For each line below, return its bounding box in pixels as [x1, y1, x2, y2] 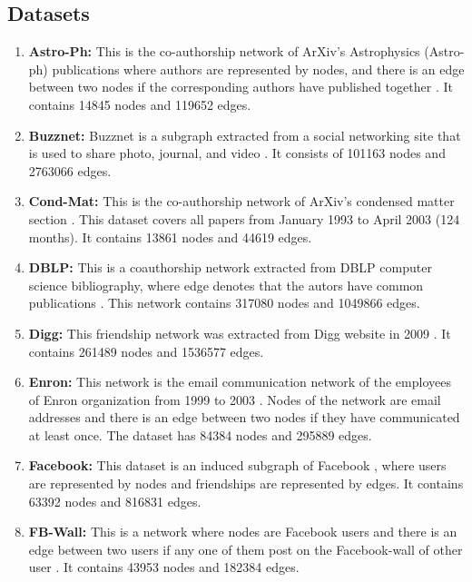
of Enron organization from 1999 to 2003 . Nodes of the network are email [28, 390, 441, 409]
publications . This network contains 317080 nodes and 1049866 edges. [28, 293, 420, 312]
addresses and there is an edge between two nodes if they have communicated [28, 408, 460, 427]
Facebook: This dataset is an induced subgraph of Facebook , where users [28, 456, 447, 475]
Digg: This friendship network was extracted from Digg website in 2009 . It [28, 323, 451, 342]
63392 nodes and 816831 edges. [28, 491, 202, 510]
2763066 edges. [28, 161, 112, 180]
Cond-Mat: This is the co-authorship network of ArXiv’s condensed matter [28, 192, 455, 211]
